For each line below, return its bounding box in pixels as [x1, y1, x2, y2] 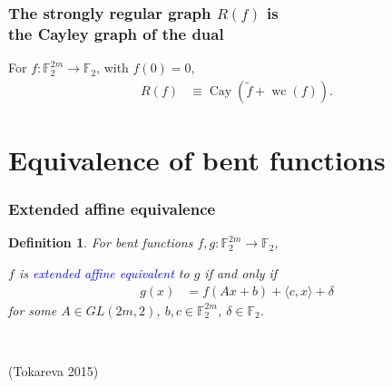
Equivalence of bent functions [8, 140, 386, 178]
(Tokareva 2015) [8, 361, 99, 380]
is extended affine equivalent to [18, 263, 190, 282]
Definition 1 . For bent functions [8, 233, 193, 252]
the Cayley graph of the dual [8, 22, 224, 44]
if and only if [204, 263, 278, 282]
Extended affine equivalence [8, 198, 216, 220]
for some [8, 300, 57, 319]
